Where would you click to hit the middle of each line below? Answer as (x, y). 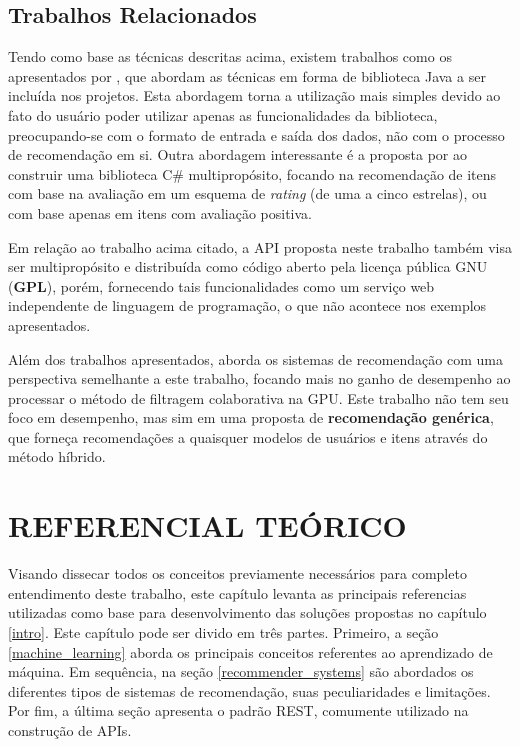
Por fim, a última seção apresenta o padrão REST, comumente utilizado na (238, 710)
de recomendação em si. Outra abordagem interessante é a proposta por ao (238, 154)
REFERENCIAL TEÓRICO (207, 525)
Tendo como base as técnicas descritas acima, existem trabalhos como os (230, 56)
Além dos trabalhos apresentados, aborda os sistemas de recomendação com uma (255, 358)
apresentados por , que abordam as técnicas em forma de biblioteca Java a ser (247, 75)
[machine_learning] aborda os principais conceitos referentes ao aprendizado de (250, 651)
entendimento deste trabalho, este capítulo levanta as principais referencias (237, 592)
